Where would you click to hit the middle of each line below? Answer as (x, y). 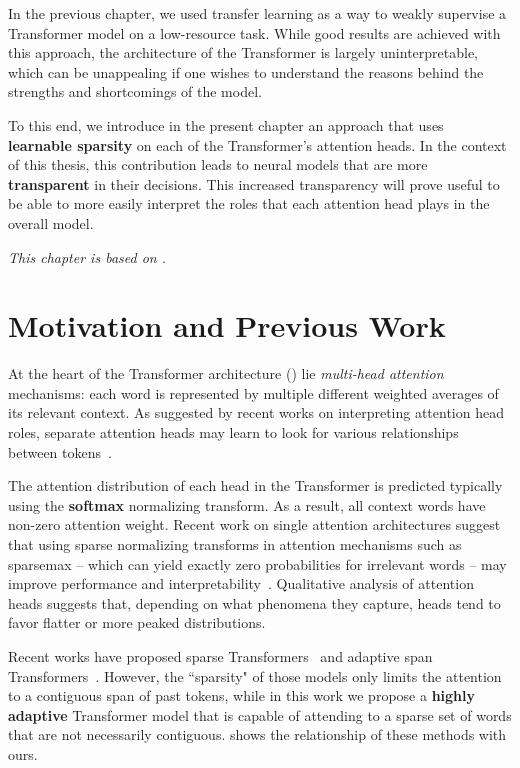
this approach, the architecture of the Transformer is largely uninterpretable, (243, 52)
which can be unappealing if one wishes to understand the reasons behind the (246, 71)
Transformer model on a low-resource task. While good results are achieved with (254, 32)
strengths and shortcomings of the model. (135, 91)
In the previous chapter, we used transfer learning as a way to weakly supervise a (257, 13)
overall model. (51, 222)
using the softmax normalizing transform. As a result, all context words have (247, 504)
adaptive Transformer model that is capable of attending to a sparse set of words (260, 714)
